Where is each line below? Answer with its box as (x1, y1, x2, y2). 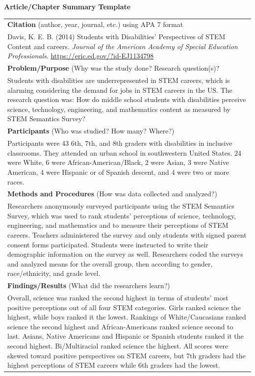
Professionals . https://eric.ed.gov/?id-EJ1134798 (7, 51, 154, 61)
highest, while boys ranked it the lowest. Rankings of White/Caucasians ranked (7, 312, 246, 322)
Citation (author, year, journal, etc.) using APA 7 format (7, 19, 183, 29)
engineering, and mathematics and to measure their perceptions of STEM (7, 220, 229, 230)
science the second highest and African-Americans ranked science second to (7, 321, 233, 331)
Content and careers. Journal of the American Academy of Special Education (7, 41, 238, 51)
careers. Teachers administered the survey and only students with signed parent (7, 229, 247, 240)
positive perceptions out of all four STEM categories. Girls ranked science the (7, 302, 241, 312)
